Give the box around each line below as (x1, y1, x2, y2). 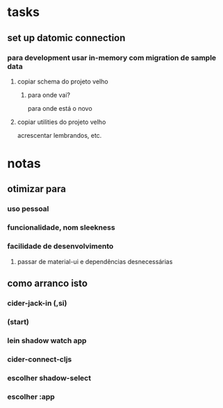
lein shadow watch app (7, 336, 87, 345)
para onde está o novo (27, 104, 92, 112)
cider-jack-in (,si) (7, 298, 67, 308)
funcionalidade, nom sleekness (7, 223, 116, 233)
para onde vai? (27, 91, 71, 99)
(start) (7, 317, 30, 327)
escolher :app (7, 391, 56, 401)
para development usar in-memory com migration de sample (7, 53, 217, 63)
